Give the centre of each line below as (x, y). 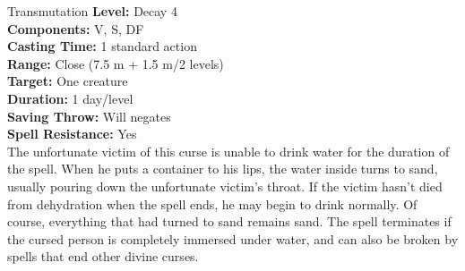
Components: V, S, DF (76, 28)
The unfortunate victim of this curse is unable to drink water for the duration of (228, 151)
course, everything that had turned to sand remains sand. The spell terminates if (229, 221)
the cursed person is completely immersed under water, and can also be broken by (233, 238)
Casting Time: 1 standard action (102, 46)
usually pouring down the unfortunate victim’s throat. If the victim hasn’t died (225, 186)
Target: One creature (68, 81)
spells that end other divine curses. (103, 256)
